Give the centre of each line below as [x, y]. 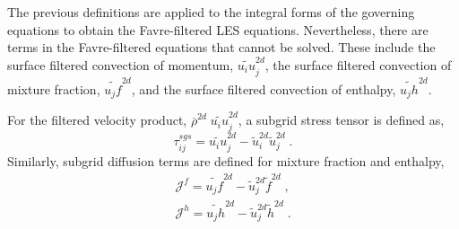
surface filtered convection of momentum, [121, 64]
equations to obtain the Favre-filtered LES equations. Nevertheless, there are [218, 29]
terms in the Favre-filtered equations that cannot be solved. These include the [221, 47]
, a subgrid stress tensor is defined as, [341, 120]
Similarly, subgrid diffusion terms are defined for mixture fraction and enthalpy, [226, 161]
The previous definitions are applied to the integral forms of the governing [211, 12]
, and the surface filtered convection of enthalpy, [264, 88]
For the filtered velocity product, [97, 120]
